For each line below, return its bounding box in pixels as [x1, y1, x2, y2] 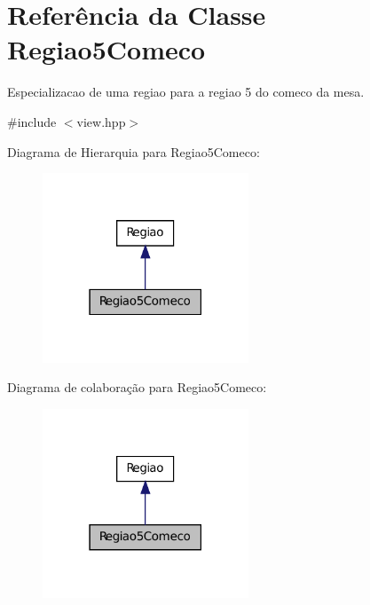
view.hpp [76, 112, 126, 130]
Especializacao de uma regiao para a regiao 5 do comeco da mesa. [7, 82, 365, 101]
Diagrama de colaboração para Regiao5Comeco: [7, 378, 267, 397]
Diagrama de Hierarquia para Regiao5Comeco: [7, 142, 260, 161]
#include [7, 112, 57, 130]
